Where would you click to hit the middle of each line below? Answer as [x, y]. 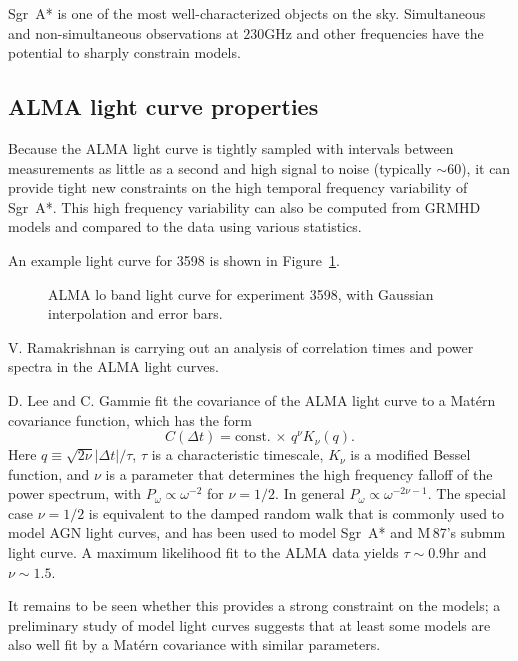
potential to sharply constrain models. [124, 52]
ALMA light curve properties [163, 106]
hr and [466, 552]
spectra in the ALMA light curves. [113, 366]
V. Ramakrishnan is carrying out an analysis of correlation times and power [241, 346]
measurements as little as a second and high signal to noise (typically [220, 167]
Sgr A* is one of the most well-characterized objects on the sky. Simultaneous [247, 13]
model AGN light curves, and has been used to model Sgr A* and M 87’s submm [257, 532]
